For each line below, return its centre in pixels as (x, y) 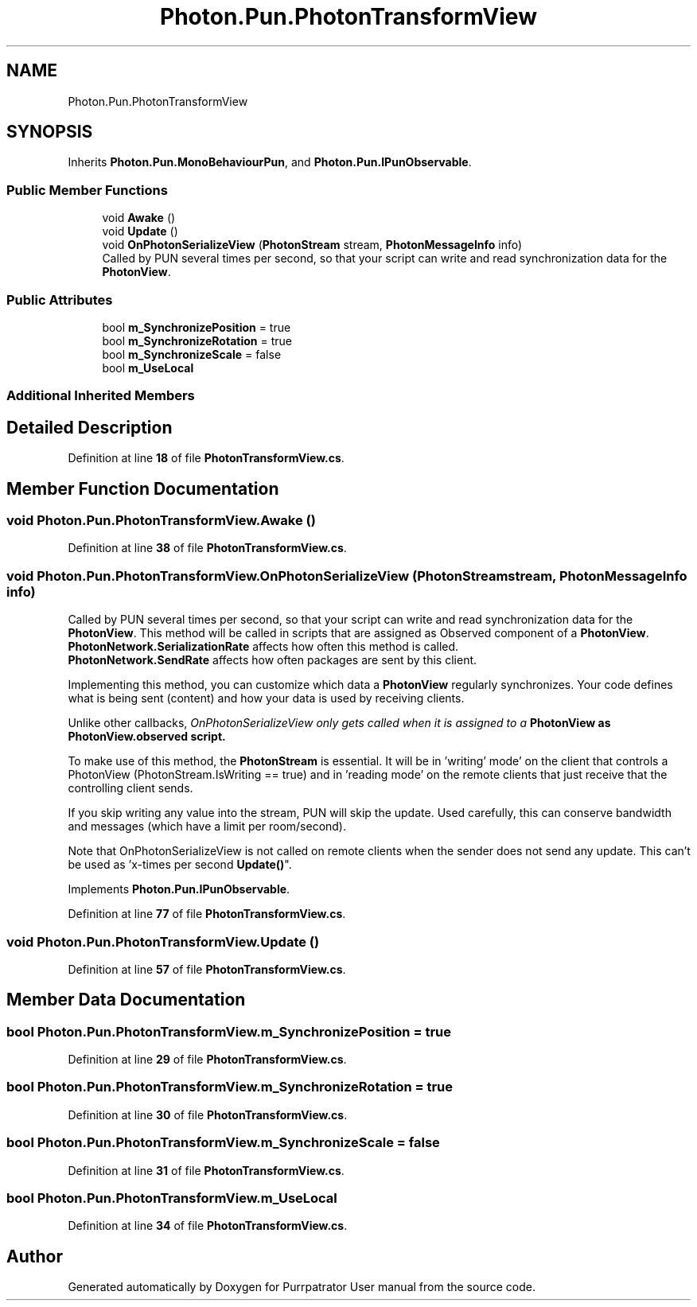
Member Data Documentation (126, 1000)
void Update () (140, 231)
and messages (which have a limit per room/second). (207, 827)
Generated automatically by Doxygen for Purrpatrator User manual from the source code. (302, 1287)
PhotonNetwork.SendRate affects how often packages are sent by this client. (273, 660)
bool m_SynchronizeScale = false (192, 354)
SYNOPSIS (50, 132)
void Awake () (139, 218)
